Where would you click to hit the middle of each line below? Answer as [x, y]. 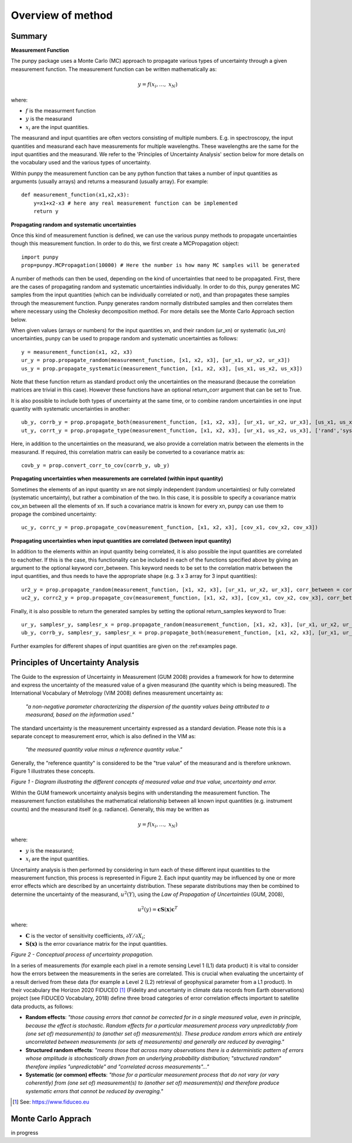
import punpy [40, 257]
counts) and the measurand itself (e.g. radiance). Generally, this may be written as [110, 809]
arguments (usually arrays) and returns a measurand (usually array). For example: [109, 181]
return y [46, 212]
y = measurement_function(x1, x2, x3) [77, 352]
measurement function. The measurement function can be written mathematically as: [114, 69]
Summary [29, 36]
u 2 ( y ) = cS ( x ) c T [158, 909]
